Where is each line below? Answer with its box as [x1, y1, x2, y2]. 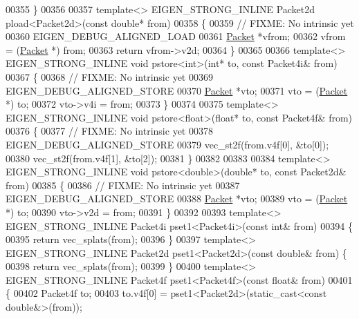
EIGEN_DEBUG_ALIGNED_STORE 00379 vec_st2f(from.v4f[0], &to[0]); [6, 137, 329, 151]
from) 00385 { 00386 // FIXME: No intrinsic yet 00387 [6, 177, 240, 192]
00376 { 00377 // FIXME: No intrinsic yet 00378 [6, 124, 213, 138]
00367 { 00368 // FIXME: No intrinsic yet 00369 [6, 69, 213, 84]
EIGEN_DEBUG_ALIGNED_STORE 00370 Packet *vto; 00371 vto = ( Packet [6, 83, 348, 97]
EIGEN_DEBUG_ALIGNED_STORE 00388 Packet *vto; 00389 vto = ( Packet [6, 191, 348, 206]
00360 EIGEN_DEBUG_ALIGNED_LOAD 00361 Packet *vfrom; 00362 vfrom [6, 29, 346, 43]
